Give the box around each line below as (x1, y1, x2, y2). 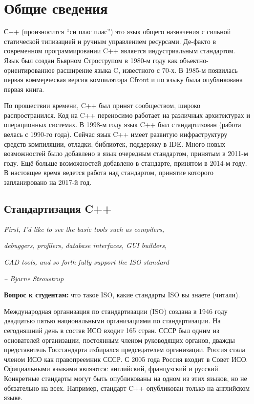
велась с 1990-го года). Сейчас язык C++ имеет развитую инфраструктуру (4, 129, 228, 139)
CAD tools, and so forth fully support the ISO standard (4, 257, 169, 267)
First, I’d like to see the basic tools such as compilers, (4, 224, 165, 234)
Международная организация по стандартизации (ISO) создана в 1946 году (4, 306, 228, 316)
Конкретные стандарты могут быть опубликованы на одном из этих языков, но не (4, 373, 247, 383)
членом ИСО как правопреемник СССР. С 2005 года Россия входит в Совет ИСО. (4, 354, 248, 364)
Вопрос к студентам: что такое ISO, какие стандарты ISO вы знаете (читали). (4, 290, 240, 300)
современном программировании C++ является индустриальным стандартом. (4, 45, 235, 56)
